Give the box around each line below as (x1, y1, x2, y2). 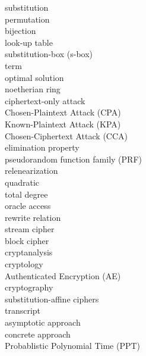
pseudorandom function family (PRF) (5, 152, 142, 165)
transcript (5, 304, 41, 317)
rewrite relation (5, 211, 61, 223)
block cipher (5, 234, 49, 246)
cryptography (5, 281, 53, 293)
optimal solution (5, 71, 64, 83)
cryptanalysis (5, 246, 53, 258)
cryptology (5, 258, 43, 270)
